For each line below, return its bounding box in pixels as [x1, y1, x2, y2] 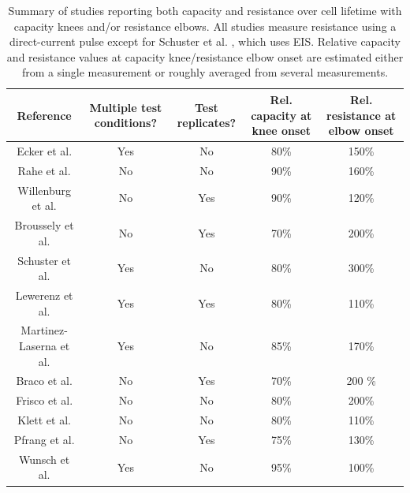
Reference [17, 106, 72, 123]
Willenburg [17, 181, 71, 198]
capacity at [251, 106, 312, 123]
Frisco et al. [16, 392, 73, 409]
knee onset [252, 122, 311, 139]
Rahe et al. [17, 162, 71, 178]
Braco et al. [16, 372, 73, 389]
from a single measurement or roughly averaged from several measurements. [21, 64, 389, 80]
